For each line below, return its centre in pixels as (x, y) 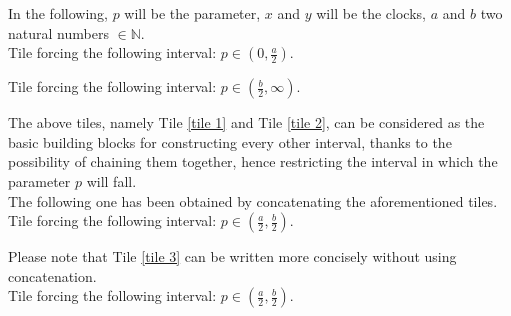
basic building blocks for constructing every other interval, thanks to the (230, 141)
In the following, (58, 13)
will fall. (111, 180)
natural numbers (58, 32)
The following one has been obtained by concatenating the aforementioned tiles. (253, 200)
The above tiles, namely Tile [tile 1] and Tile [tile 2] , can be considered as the (246, 122)
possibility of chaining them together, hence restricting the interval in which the (253, 161)
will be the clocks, (371, 13)
